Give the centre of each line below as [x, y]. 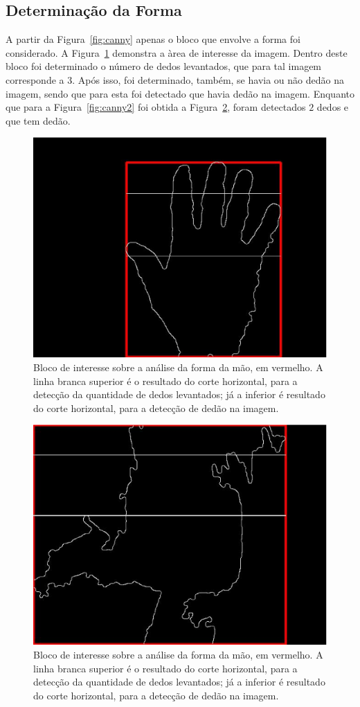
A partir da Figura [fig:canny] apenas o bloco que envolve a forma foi [153, 39]
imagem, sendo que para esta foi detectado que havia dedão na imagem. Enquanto [180, 93]
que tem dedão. [38, 120]
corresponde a [35, 79]
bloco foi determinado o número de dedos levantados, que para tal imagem [164, 66]
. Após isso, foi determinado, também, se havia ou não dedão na [208, 79]
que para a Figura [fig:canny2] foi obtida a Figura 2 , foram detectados [156, 107]
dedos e [333, 107]
